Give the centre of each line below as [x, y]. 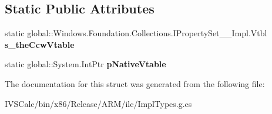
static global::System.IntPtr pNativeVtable [85, 64]
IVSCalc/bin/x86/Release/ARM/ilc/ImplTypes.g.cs [98, 103]
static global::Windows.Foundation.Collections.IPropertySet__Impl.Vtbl [136, 33]
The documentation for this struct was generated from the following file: [135, 83]
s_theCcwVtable [40, 44]
